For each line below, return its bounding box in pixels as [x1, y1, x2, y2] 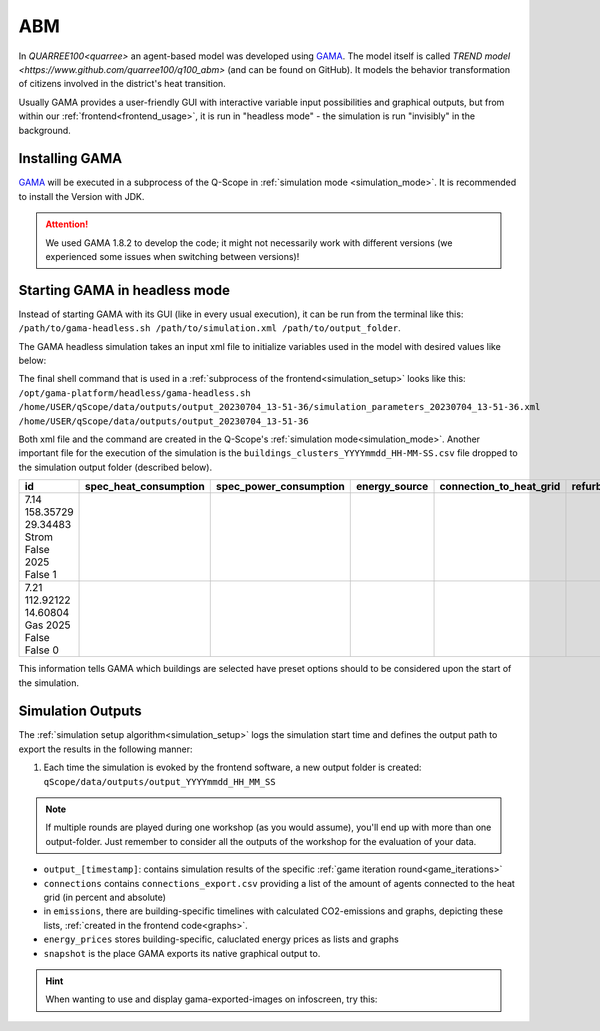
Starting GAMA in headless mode [18, 281, 230, 299]
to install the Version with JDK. [18, 190, 145, 202]
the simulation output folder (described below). [18, 461, 213, 473]
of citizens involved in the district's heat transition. [18, 78, 227, 90]
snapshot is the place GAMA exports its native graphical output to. [43, 947, 321, 959]
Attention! [45, 218, 89, 230]
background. [18, 124, 72, 136]
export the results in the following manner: [18, 743, 194, 755]
